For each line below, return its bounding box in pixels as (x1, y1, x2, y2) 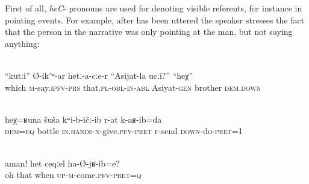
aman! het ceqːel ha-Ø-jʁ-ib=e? (5, 156, 120, 169)
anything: (5, 37, 40, 49)
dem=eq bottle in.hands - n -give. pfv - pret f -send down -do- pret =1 (5, 124, 243, 137)
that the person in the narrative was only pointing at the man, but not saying (5, 25, 293, 38)
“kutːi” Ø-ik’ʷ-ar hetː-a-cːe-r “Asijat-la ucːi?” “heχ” (5, 69, 193, 81)
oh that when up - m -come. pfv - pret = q (5, 168, 142, 181)
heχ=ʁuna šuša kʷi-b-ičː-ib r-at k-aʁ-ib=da (5, 112, 162, 125)
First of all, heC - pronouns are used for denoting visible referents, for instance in (5, 2, 302, 14)
